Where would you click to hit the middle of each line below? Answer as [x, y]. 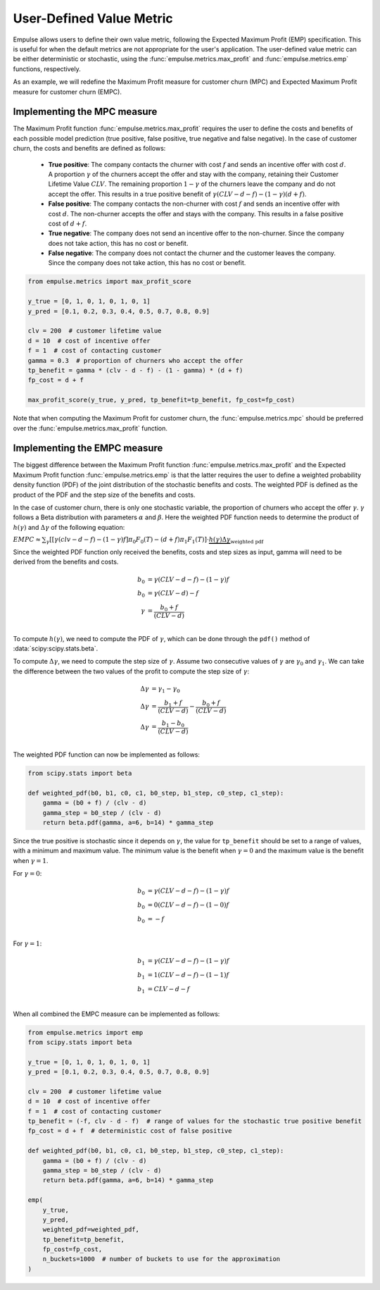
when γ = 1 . [31, 860]
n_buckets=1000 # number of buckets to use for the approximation [161, 1259]
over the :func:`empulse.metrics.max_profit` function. [90, 428]
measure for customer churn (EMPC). [68, 92]
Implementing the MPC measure [85, 112]
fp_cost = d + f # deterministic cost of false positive [130, 1131]
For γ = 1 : [27, 943]
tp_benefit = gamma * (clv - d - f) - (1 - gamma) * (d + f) [135, 370]
